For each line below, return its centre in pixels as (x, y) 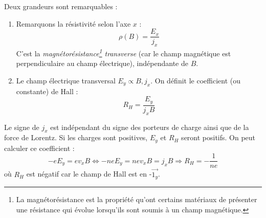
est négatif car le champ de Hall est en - (89, 174)
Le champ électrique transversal (66, 80)
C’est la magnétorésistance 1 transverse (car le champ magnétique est (124, 52)
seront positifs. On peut (218, 137)
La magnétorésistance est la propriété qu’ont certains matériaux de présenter (137, 199)
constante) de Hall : (47, 91)
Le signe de (22, 127)
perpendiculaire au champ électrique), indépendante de (102, 63)
